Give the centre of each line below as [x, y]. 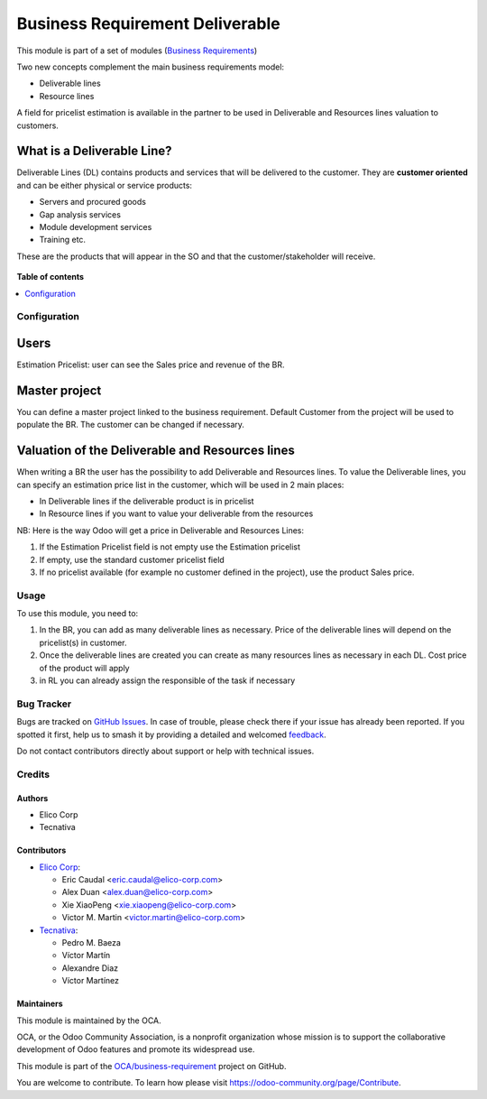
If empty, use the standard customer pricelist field [132, 559]
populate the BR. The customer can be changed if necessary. [131, 425]
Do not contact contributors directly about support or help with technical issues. [165, 751]
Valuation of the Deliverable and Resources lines [156, 451]
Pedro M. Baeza [92, 943]
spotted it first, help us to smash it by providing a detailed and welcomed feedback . [171, 734]
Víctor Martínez [91, 981]
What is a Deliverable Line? [94, 151]
